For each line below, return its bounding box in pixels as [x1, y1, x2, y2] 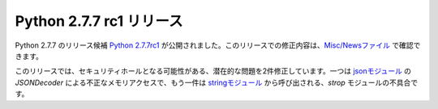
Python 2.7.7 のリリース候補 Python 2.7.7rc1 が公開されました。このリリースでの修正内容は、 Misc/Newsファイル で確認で [15, 40, 421, 50]
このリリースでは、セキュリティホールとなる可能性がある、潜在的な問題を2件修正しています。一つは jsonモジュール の [15, 66, 412, 76]
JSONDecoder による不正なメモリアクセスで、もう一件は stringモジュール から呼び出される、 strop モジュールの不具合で [15, 78, 419, 87]
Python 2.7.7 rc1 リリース [15, 12, 183, 30]
